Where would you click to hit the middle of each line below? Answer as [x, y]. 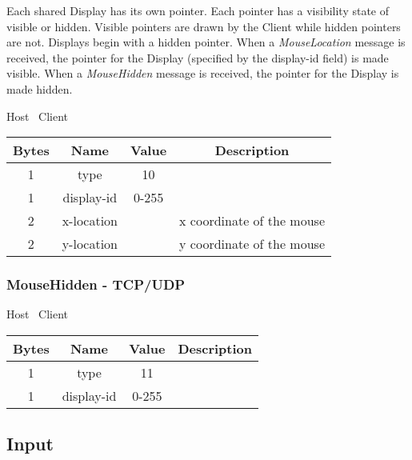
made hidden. [40, 88]
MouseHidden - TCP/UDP [96, 284]
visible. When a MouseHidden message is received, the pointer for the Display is [203, 73]
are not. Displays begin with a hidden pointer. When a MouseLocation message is [206, 42]
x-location [90, 221]
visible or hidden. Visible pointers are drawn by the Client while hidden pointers [204, 26]
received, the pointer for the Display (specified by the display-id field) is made [198, 57]
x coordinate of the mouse [252, 221]
